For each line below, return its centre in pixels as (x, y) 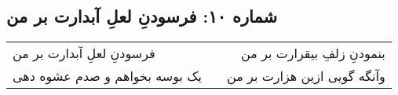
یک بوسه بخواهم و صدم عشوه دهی (108, 76)
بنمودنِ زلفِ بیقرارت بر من (313, 53)
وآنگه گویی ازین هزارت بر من (306, 76)
